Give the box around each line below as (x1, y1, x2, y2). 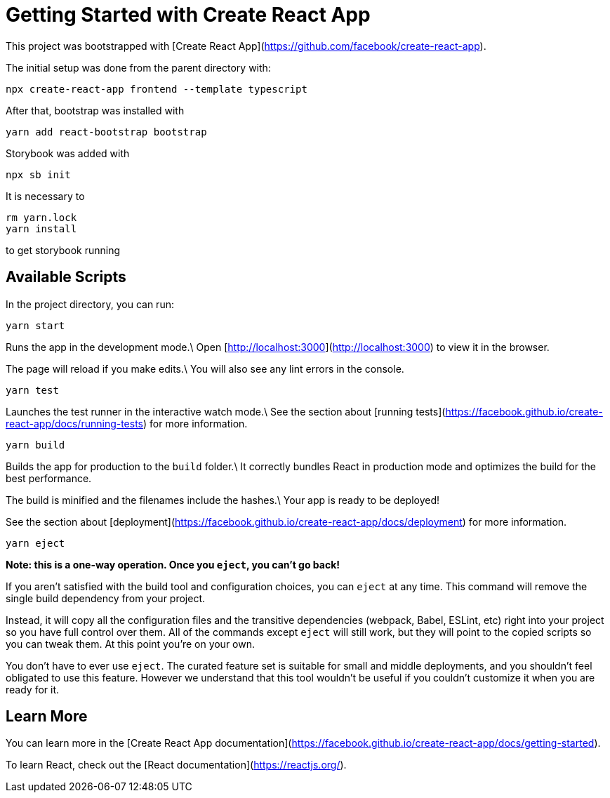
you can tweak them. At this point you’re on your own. (6, 637, 256, 650)
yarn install (6, 222, 77, 234)
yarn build (6, 439, 65, 451)
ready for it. (6, 683, 60, 696)
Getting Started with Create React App (6, 3, 371, 27)
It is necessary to (6, 189, 85, 202)
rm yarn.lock (6, 211, 77, 223)
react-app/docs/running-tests (6, 417, 143, 430)
